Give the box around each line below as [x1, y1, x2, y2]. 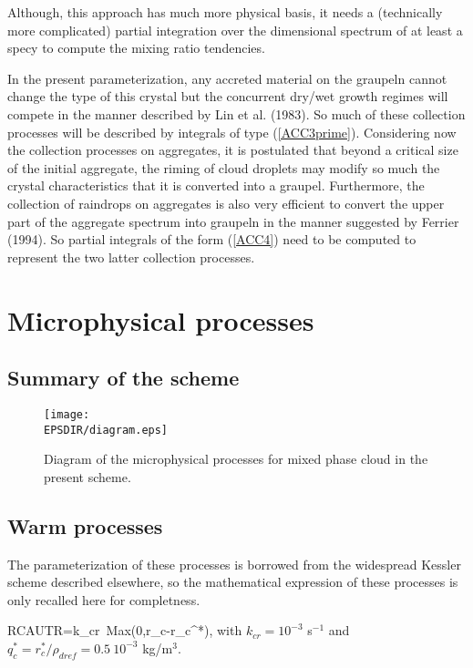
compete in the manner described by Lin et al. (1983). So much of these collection [7, 104, 466, 123]
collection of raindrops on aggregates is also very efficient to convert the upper [7, 193, 445, 212]
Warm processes [7, 511, 163, 540]
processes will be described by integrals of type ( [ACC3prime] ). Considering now [7, 122, 457, 141]
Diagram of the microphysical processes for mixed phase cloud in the [44, 449, 428, 468]
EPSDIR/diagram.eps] [44, 423, 169, 437]
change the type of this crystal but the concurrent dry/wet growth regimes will [7, 87, 448, 106]
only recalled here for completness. [7, 590, 201, 609]
